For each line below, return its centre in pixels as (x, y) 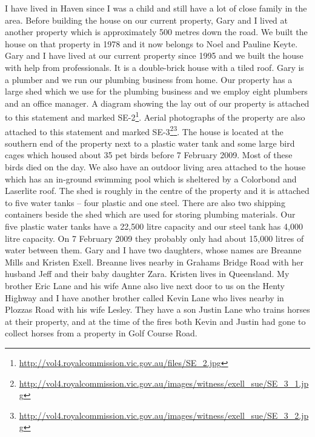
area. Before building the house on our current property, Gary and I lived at (147, 20)
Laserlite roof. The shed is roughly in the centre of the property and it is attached (157, 191)
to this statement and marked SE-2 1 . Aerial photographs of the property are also (155, 116)
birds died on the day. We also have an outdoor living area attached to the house (155, 167)
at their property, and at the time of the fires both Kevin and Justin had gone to (155, 321)
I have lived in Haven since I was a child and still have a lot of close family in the (156, 8)
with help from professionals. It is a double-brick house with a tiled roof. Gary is (154, 67)
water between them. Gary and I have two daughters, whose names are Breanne (153, 250)
